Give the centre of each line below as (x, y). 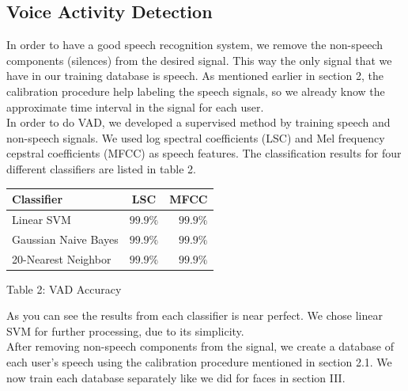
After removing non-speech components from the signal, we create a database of (200, 346)
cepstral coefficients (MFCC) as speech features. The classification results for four (204, 153)
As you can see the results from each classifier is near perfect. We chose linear (195, 315)
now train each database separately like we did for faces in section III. (176, 377)
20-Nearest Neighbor (62, 258)
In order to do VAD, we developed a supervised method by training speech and (198, 122)
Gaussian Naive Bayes (65, 239)
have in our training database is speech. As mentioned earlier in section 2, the (195, 76)
